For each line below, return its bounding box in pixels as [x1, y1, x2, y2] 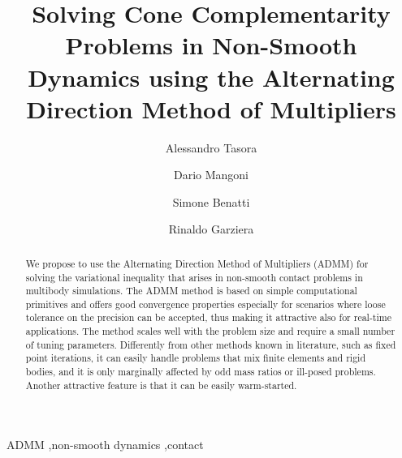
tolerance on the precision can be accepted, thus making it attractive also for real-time [25, 310, 391, 324]
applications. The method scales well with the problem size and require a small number [25, 324, 396, 338]
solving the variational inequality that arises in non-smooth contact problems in [25, 270, 363, 284]
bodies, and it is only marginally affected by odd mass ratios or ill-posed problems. [25, 365, 376, 379]
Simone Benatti [172, 193, 250, 210]
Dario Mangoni [173, 166, 249, 183]
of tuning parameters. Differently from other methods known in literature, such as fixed [25, 337, 396, 351]
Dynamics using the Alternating [28, 60, 395, 93]
